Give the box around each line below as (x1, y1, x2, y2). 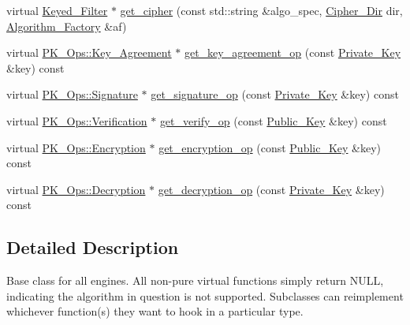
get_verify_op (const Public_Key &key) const (159, 112, 387, 129)
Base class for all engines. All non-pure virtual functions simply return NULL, (6, 272, 384, 289)
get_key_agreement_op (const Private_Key (184, 44, 401, 61)
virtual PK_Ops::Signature (6, 86, 138, 103)
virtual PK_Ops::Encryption (6, 139, 146, 155)
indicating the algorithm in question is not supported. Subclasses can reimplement (6, 287, 404, 304)
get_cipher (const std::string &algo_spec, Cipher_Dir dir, (120, 2, 403, 18)
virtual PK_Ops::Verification (6, 112, 147, 129)
